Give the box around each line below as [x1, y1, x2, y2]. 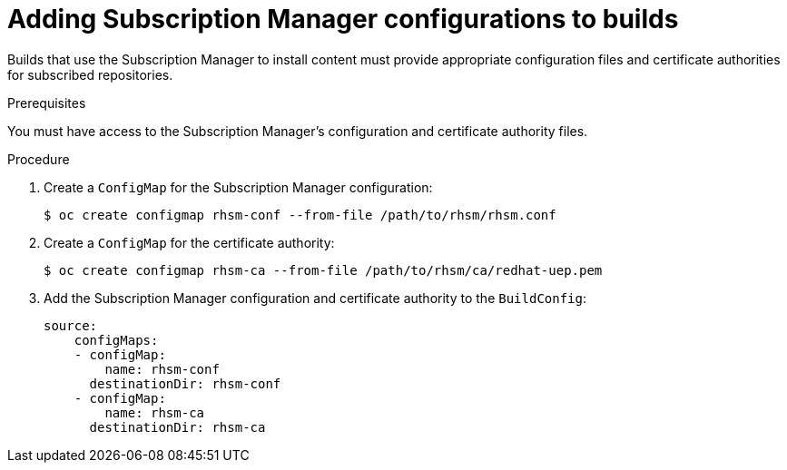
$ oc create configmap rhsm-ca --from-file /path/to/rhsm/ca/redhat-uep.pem [44, 262, 603, 278]
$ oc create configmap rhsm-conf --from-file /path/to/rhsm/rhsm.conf [44, 207, 556, 222]
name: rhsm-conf [104, 361, 220, 377]
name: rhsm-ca [104, 405, 205, 420]
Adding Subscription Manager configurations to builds [7, 4, 679, 34]
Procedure [7, 151, 70, 167]
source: [44, 318, 98, 333]
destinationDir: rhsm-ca [89, 419, 266, 435]
